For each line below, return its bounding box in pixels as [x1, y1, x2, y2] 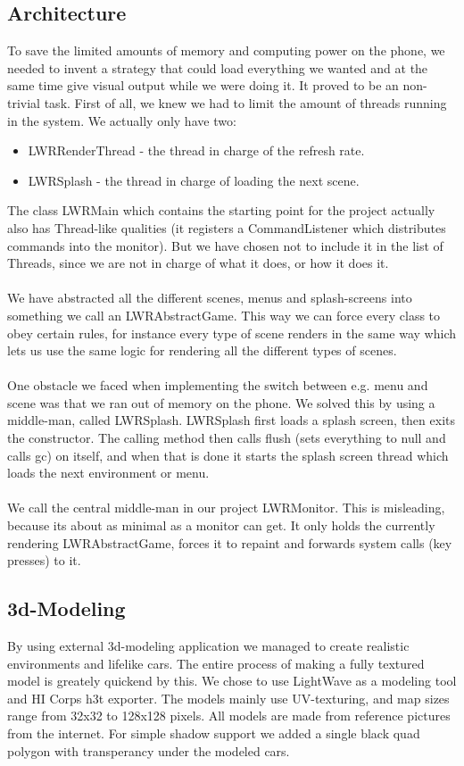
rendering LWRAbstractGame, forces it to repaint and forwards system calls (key [7, 533, 452, 552]
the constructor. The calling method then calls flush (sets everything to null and [7, 429, 446, 447]
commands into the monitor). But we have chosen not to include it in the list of [7, 236, 443, 254]
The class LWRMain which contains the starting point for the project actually [7, 201, 435, 220]
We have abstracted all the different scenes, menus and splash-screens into [7, 288, 412, 307]
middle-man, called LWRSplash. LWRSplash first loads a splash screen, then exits [7, 411, 455, 429]
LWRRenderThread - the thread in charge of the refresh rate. [28, 141, 365, 160]
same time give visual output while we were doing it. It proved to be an [7, 76, 399, 95]
